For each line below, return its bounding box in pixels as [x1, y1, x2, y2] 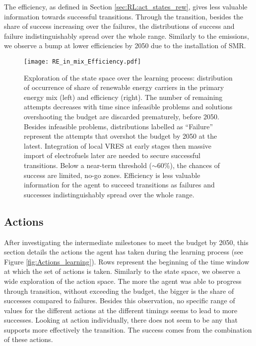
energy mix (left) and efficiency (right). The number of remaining [24, 91, 223, 102]
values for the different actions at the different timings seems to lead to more [4, 305, 238, 315]
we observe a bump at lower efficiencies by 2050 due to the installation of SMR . [4, 40, 246, 51]
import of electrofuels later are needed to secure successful [24, 150, 200, 161]
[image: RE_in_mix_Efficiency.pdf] [24, 58, 141, 65]
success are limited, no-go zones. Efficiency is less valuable [24, 170, 200, 180]
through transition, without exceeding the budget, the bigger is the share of [4, 285, 234, 296]
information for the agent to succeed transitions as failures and [24, 179, 215, 190]
